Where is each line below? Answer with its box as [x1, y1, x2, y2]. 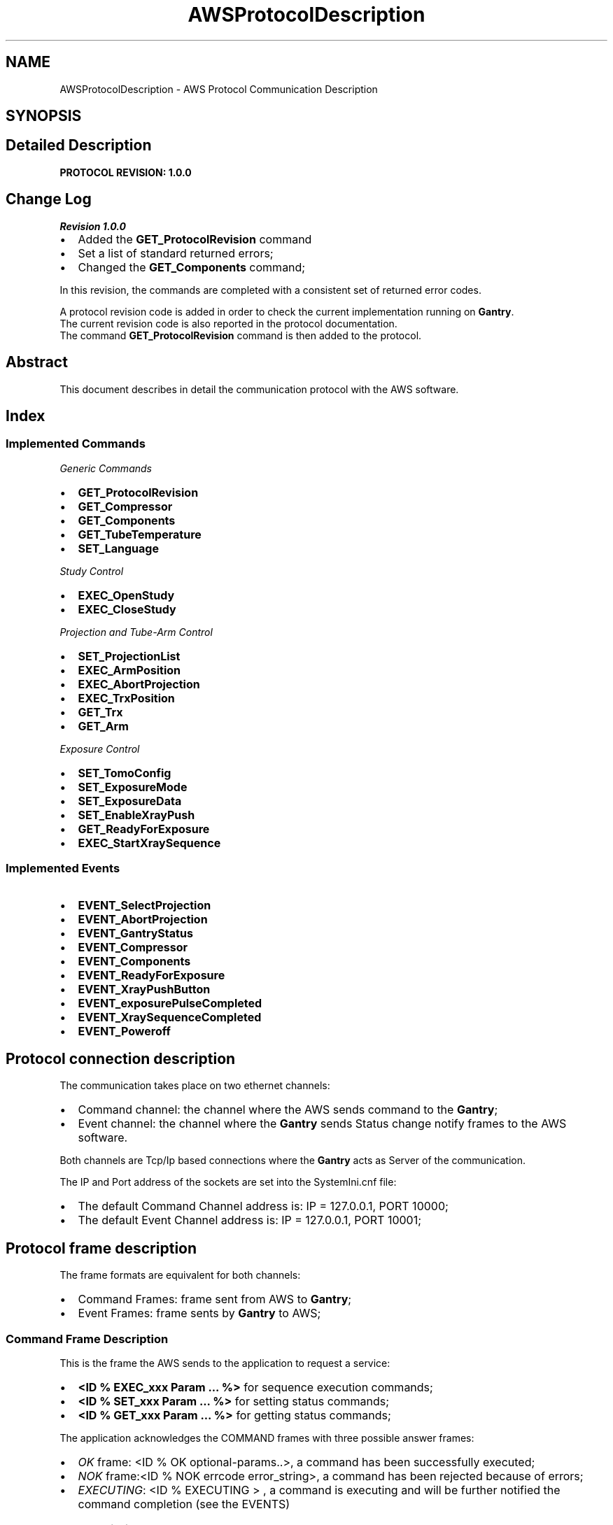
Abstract [6, 353, 68, 371]
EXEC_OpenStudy [78, 588, 175, 602]
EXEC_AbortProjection [78, 676, 200, 691]
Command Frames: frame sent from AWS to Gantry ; [78, 1292, 352, 1307]
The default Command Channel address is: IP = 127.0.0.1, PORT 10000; [78, 1199, 449, 1214]
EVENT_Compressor [78, 939, 188, 954]
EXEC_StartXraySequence [78, 835, 221, 850]
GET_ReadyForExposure [78, 821, 210, 836]
